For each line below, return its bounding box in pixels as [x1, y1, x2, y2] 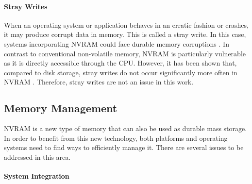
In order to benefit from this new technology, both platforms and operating [4, 133, 228, 143]
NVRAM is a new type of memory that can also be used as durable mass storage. [4, 123, 247, 134]
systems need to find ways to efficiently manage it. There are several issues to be [4, 142, 244, 152]
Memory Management [4, 100, 118, 116]
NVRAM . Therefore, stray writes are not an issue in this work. [4, 77, 194, 87]
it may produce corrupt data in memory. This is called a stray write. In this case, [4, 29, 246, 39]
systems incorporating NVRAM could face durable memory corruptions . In [4, 38, 229, 49]
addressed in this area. [4, 151, 71, 162]
